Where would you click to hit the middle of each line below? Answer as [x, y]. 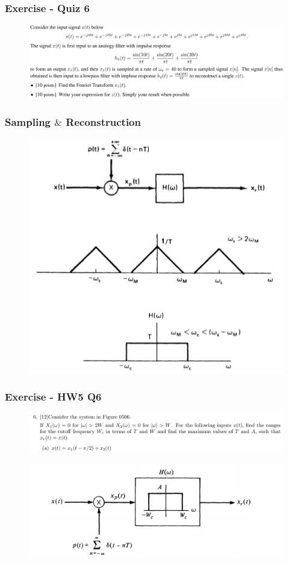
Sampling [28, 122]
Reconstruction [103, 122]
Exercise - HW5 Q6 [53, 396]
